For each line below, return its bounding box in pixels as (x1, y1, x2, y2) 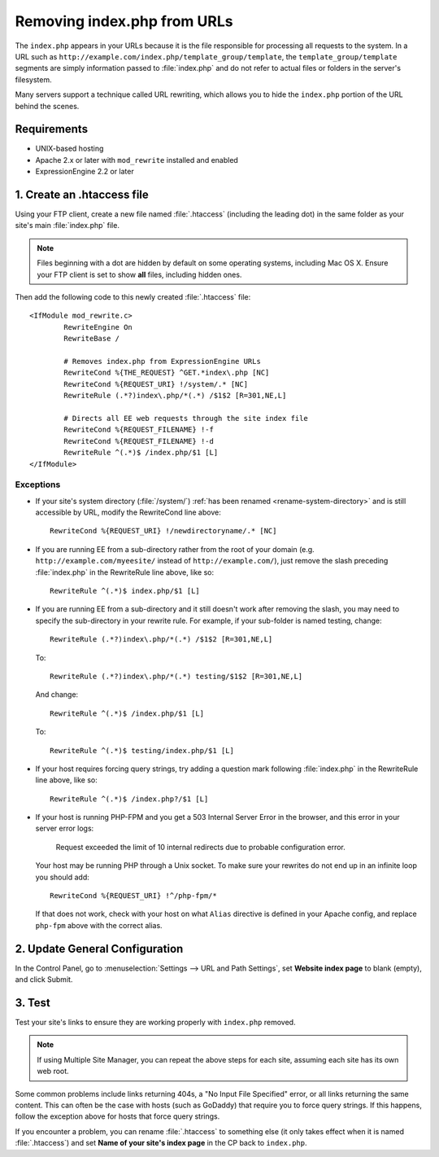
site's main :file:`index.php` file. (15, 221, 120, 230)
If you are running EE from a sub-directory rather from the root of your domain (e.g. (35, 544, 315, 554)
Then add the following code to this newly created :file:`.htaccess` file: (15, 292, 251, 302)
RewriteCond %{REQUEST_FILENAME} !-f (63, 425, 215, 435)
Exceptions (15, 479, 61, 490)
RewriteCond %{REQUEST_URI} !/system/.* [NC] (63, 379, 248, 388)
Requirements (15, 122, 89, 136)
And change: (35, 690, 79, 699)
